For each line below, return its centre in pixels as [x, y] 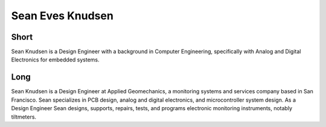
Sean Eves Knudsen [62, 16]
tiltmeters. [24, 117]
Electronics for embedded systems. [55, 60]
